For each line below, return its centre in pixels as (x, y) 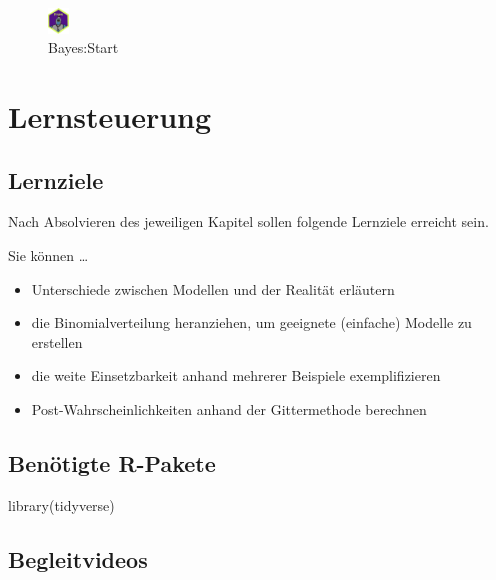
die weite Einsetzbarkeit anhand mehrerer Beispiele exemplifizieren (236, 375)
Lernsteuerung (110, 116)
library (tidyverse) (61, 504)
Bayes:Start (83, 47)
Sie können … (48, 255)
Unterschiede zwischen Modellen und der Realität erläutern (213, 288)
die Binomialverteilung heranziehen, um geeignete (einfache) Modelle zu (251, 322)
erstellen (57, 341)
